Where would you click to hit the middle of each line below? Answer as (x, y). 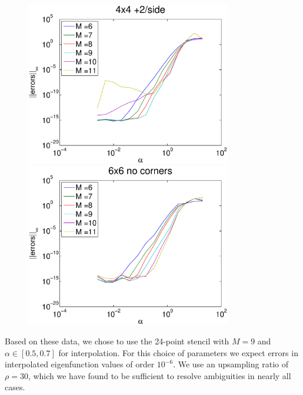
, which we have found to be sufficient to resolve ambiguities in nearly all (159, 375)
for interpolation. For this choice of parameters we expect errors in (178, 352)
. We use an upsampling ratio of (231, 364)
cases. (15, 387)
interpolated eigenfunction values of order (80, 364)
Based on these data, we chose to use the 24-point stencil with (117, 341)
